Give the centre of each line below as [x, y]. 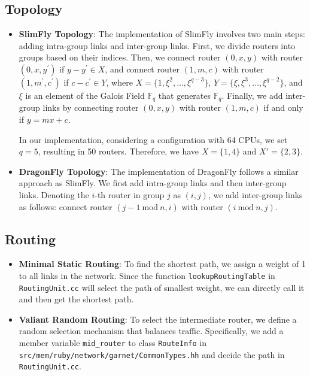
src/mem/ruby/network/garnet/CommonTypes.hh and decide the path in [152, 354]
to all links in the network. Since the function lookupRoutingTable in [147, 275]
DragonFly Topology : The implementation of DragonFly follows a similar [159, 171]
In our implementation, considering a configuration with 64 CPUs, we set [153, 139]
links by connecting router [91, 107]
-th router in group [130, 195]
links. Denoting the [54, 195]
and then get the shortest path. [76, 299]
